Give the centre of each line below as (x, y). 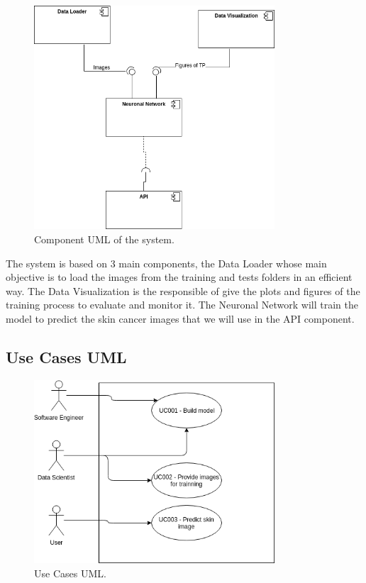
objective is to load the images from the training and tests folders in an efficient (179, 277)
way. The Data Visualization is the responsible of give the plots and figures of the (183, 290)
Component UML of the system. (104, 239)
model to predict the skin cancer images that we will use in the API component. (180, 318)
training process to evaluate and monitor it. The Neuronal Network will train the (182, 305)
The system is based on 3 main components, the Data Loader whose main (166, 263)
